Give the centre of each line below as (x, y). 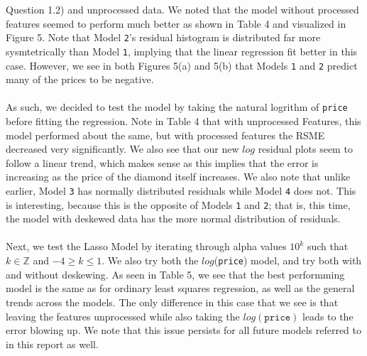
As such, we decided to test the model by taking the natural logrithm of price (177, 107)
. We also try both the (150, 260)
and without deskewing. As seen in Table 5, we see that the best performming (175, 274)
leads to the (328, 316)
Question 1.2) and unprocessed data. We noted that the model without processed (182, 9)
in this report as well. (52, 344)
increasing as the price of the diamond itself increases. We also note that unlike (178, 177)
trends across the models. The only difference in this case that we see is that (172, 302)
